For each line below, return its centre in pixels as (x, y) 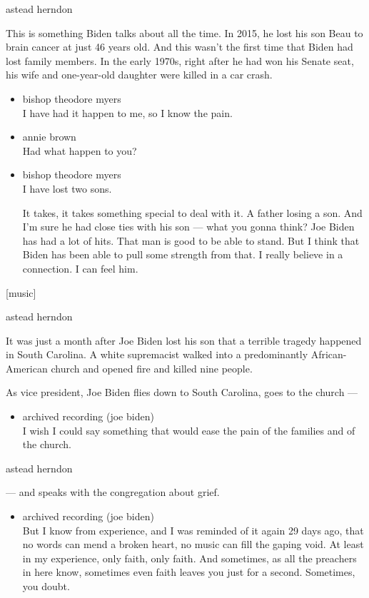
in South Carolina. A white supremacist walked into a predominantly (157, 354)
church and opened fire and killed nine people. (152, 368)
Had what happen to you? (80, 150)
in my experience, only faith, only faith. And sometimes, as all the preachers (189, 558)
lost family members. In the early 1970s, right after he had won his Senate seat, (180, 60)
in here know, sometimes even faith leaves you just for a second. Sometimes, (189, 572)
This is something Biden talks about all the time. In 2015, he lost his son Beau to (184, 32)
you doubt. (46, 586)
